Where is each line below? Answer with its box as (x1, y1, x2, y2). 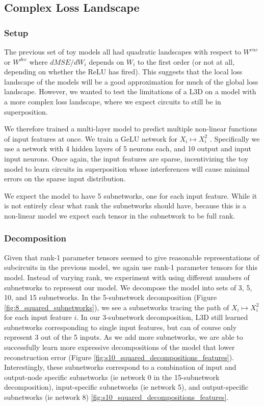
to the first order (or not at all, (138, 56, 235, 67)
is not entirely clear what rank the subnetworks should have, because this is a (4, 200, 247, 211)
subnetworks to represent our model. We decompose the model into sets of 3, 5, (4, 282, 252, 292)
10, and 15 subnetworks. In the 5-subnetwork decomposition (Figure (4, 292, 217, 303)
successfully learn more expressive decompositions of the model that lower (4, 342, 235, 353)
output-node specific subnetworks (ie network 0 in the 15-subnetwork (4, 371, 220, 382)
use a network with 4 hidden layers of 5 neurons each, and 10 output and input (4, 143, 251, 154)
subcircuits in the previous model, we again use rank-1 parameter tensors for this (4, 262, 258, 273)
